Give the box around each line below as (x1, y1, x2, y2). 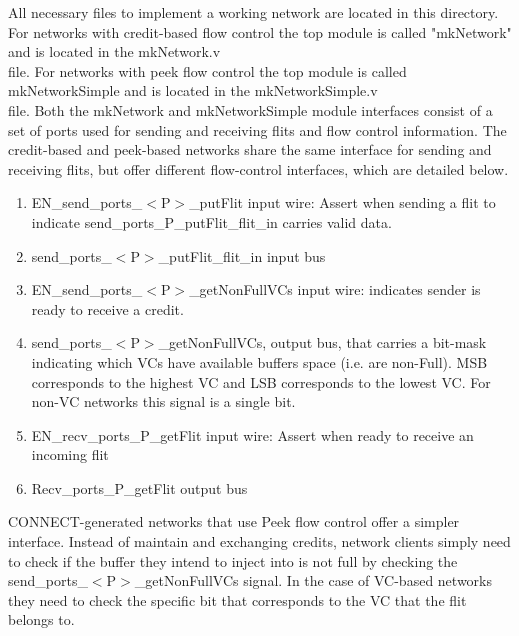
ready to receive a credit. (31, 298, 184, 319)
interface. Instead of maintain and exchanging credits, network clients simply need (8, 531, 511, 552)
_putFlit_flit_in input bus (158, 245, 326, 266)
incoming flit (31, 444, 109, 465)
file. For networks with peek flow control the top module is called (8, 60, 407, 81)
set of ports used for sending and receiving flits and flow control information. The (8, 119, 507, 140)
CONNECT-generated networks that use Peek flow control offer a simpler (8, 511, 460, 532)
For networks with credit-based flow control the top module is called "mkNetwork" (8, 21, 512, 42)
